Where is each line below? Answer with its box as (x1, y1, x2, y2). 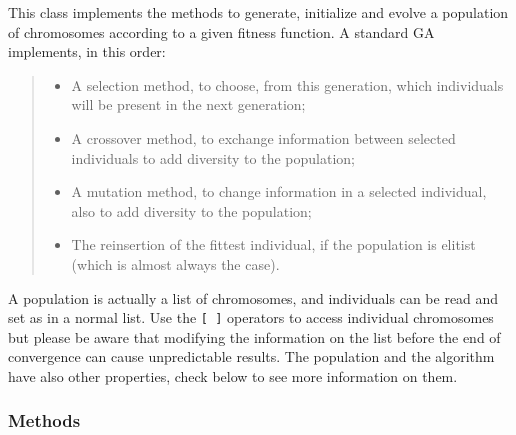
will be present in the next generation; (71, 94, 306, 115)
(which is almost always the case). (71, 253, 280, 274)
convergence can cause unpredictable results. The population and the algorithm (8, 346, 495, 367)
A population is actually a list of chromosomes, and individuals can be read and (8, 287, 499, 308)
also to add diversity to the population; (71, 200, 312, 221)
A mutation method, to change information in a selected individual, (71, 181, 487, 202)
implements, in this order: (8, 41, 166, 62)
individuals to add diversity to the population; (71, 147, 355, 168)
